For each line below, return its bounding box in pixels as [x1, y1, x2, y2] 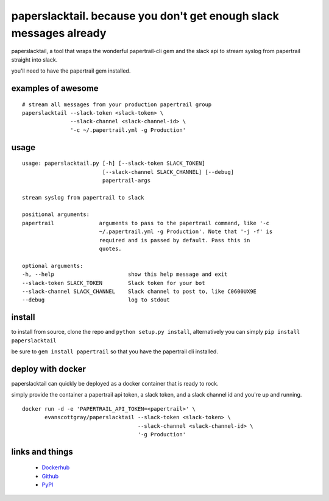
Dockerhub [41, 464, 70, 471]
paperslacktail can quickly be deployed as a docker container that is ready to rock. [11, 380, 219, 387]
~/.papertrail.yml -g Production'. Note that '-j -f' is [99, 228, 273, 235]
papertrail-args [102, 177, 151, 184]
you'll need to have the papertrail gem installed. [11, 67, 131, 74]
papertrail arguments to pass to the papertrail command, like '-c [22, 220, 270, 226]
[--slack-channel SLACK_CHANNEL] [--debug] [102, 168, 235, 175]
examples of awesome [11, 83, 99, 93]
